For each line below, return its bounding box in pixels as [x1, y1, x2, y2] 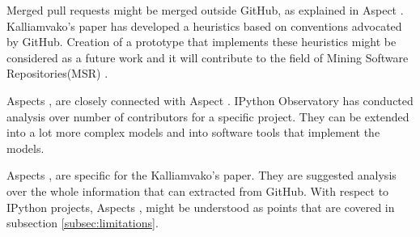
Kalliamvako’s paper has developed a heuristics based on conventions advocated [6, 17, 402, 34]
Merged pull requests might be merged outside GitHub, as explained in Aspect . [6, 2, 404, 18]
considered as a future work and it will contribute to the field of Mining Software [6, 49, 409, 66]
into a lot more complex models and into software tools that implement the [6, 124, 380, 141]
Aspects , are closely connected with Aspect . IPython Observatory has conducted [6, 91, 414, 108]
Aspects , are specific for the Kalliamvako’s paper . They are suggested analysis [6, 167, 397, 184]
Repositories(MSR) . [6, 65, 108, 82]
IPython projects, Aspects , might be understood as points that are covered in [6, 198, 395, 215]
